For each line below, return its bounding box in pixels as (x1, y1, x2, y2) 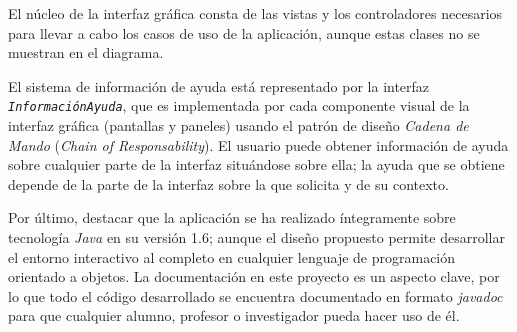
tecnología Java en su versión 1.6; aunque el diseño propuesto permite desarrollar (8, 227, 505, 247)
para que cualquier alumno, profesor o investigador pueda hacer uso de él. (8, 305, 460, 326)
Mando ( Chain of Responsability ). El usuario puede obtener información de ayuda (8, 134, 509, 155)
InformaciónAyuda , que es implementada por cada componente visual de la (8, 95, 470, 116)
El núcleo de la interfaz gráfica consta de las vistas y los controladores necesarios (8, 3, 503, 23)
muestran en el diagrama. (8, 42, 164, 63)
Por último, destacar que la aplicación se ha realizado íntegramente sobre (8, 207, 456, 228)
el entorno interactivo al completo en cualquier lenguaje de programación (8, 246, 456, 267)
